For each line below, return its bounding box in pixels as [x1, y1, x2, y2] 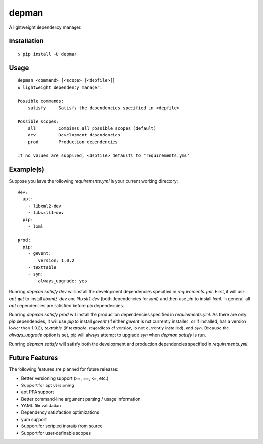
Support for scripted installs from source [21, 423, 103, 429]
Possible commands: [18, 98, 64, 104]
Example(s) [9, 165, 45, 174]
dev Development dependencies [27, 132, 121, 138]
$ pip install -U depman [18, 51, 77, 57]
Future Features [9, 353, 58, 362]
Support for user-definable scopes [21, 430, 91, 436]
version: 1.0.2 [38, 257, 75, 263]
